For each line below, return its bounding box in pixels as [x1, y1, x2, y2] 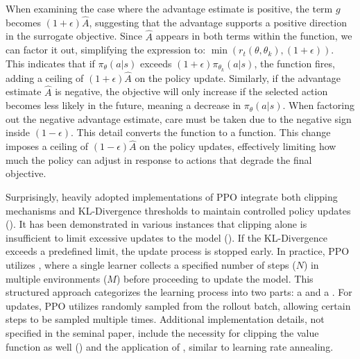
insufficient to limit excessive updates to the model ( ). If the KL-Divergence [6, 230, 327, 244]
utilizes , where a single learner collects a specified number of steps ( [6, 258, 296, 272]
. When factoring [282, 98, 354, 112]
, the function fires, [254, 56, 335, 70]
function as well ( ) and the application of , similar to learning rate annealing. [6, 339, 334, 353]
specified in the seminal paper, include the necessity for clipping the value [6, 326, 319, 340]
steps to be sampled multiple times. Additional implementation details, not [6, 312, 325, 326]
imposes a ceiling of [6, 139, 89, 153]
